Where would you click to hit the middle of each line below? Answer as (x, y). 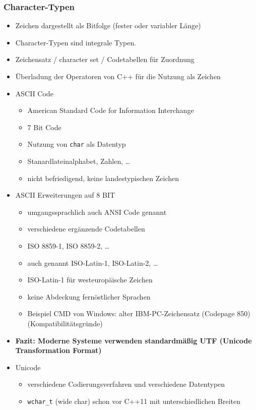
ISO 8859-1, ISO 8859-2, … (69, 246)
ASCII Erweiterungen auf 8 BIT (65, 195)
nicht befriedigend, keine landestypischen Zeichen (103, 178)
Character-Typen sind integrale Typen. (76, 42)
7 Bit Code (44, 127)
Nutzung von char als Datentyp (77, 144)
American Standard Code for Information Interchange (111, 110)
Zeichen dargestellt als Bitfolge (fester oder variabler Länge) (108, 25)
